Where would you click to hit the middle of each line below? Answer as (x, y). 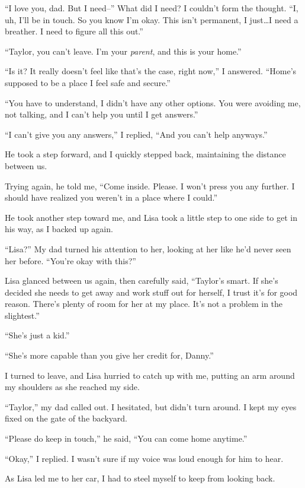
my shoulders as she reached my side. (72, 387)
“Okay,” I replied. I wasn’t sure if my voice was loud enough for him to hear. (144, 458)
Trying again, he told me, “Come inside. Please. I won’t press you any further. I (150, 186)
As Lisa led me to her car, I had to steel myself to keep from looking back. (140, 478)
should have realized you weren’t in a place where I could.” (111, 197)
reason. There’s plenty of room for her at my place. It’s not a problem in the (144, 304)
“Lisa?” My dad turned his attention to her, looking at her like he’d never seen (148, 248)
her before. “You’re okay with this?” (70, 260)
